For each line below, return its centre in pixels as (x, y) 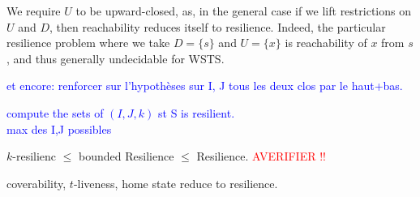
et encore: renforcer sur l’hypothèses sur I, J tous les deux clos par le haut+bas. (205, 86)
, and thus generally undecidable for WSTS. (116, 58)
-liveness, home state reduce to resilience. (176, 183)
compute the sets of (55, 112)
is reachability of (326, 43)
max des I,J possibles (59, 128)
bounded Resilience (126, 156)
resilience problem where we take (88, 43)
